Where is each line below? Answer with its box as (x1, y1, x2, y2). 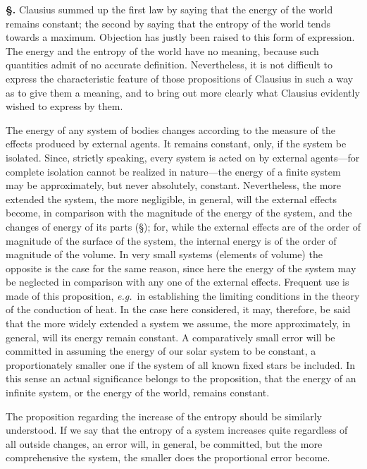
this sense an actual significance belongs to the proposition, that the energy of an (6, 371, 356, 386)
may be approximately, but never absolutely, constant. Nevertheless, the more (6, 178, 342, 193)
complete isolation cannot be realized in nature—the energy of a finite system (6, 164, 341, 178)
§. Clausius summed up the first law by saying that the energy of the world (6, 2, 333, 16)
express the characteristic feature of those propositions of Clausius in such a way (6, 71, 354, 85)
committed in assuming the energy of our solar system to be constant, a (6, 343, 316, 358)
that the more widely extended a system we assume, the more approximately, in (6, 316, 351, 331)
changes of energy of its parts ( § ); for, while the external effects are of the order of (6, 219, 361, 233)
